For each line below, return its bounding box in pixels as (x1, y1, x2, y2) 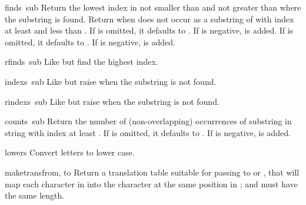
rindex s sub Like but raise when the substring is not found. (5, 95, 219, 107)
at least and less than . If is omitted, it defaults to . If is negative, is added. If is (5, 24, 294, 37)
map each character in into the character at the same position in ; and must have (5, 177, 298, 190)
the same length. (5, 189, 65, 201)
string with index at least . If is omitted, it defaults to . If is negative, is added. (5, 126, 291, 138)
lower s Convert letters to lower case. (5, 146, 135, 158)
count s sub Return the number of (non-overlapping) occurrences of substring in (5, 115, 292, 127)
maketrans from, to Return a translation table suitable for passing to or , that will (5, 166, 300, 178)
